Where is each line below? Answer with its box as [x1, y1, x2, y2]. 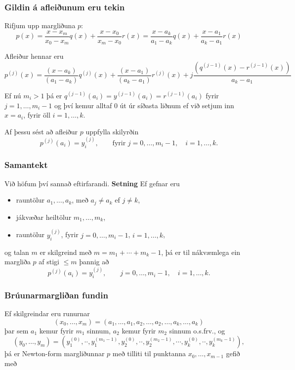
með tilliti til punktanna [112, 348, 186, 359]
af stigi [39, 256, 60, 267]
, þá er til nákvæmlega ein [161, 247, 241, 257]
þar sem [4, 325, 29, 335]
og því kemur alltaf [54, 100, 112, 110]
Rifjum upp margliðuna [4, 20, 76, 31]
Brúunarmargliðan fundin [4, 289, 108, 301]
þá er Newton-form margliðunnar [4, 348, 105, 359]
